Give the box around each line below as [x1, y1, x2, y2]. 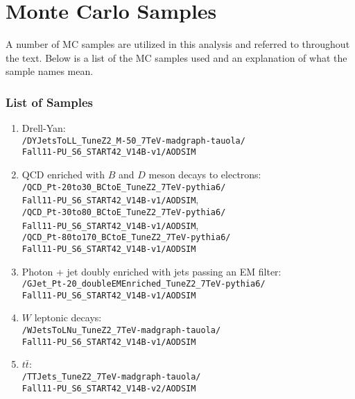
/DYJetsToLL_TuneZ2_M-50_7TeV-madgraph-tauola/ [21, 135, 245, 146]
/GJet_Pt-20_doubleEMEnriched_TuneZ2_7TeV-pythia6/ [21, 279, 266, 289]
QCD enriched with [21, 167, 105, 182]
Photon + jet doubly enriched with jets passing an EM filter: [21, 264, 282, 278]
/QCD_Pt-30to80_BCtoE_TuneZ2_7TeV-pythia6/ [21, 207, 226, 217]
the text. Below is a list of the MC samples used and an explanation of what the [6, 50, 347, 65]
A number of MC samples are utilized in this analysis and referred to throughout [6, 37, 350, 51]
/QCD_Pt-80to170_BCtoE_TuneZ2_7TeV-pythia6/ [21, 232, 231, 243]
